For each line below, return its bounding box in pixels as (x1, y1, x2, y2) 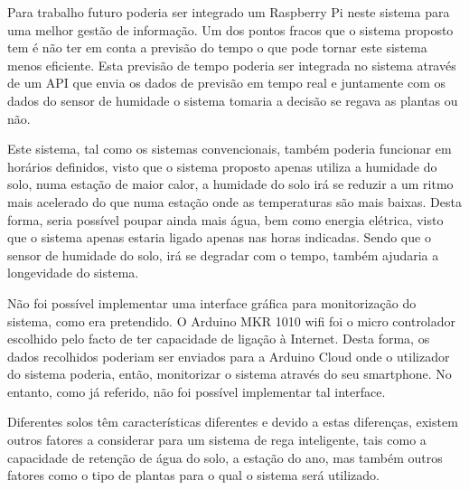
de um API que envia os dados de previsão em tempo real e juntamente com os (7, 73, 446, 92)
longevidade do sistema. (7, 263, 139, 282)
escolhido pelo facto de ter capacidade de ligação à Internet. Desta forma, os (7, 329, 430, 348)
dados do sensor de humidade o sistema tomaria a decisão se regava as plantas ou (7, 90, 458, 109)
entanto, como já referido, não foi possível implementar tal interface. (7, 382, 386, 400)
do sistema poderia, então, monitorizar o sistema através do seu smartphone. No (7, 364, 452, 383)
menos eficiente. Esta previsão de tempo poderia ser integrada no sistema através (7, 55, 456, 74)
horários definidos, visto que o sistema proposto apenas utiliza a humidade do (7, 156, 437, 175)
